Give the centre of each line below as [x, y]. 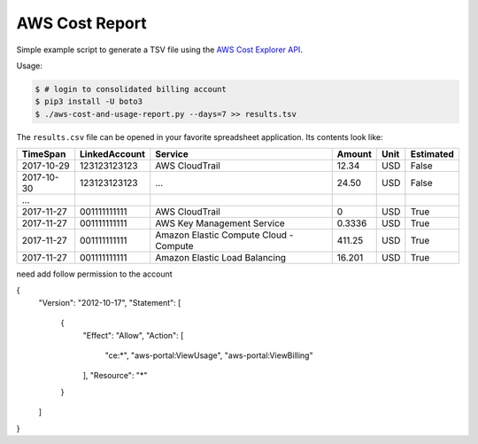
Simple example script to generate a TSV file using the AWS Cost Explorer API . [159, 50]
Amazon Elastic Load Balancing [221, 258]
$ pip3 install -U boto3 [89, 101]
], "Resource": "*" [115, 376]
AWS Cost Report [81, 23]
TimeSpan [44, 154]
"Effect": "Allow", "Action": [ [133, 335]
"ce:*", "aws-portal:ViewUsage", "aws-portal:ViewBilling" [209, 355]
